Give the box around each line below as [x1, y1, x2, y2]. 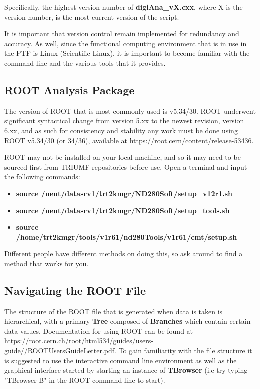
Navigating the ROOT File [4, 282, 146, 298]
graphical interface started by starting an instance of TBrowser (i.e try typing [4, 365, 248, 375]
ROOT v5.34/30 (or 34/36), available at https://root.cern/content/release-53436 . [4, 135, 254, 145]
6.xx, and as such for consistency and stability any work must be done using [4, 125, 238, 135]
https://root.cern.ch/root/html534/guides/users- [4, 335, 153, 346]
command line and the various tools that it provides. [4, 57, 166, 68]
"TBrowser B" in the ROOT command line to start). [4, 374, 165, 385]
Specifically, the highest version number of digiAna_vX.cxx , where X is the [4, 2, 243, 12]
